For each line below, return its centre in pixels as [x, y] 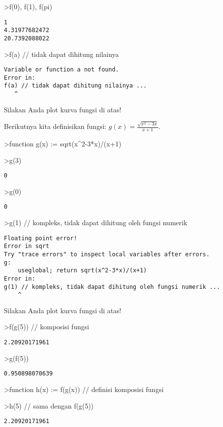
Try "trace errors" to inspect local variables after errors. [107, 254]
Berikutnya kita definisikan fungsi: [55, 126]
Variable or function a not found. [62, 70]
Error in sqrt [27, 246]
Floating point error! [41, 238]
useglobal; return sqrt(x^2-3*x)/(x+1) [82, 271]
